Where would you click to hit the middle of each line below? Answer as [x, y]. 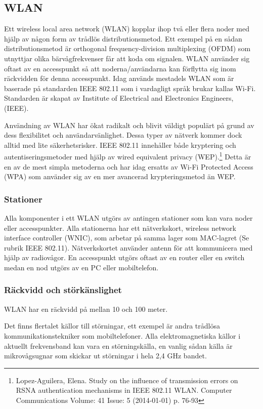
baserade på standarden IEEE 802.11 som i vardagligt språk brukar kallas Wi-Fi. [130, 88]
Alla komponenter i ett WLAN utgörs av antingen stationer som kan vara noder [128, 217]
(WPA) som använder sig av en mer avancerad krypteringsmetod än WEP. [120, 176]
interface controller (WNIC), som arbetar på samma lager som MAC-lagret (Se [127, 238]
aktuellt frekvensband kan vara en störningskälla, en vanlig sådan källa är [118, 345]
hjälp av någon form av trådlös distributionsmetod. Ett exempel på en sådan [123, 38]
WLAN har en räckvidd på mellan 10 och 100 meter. [86, 309]
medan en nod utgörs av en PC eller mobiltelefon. [81, 267]
